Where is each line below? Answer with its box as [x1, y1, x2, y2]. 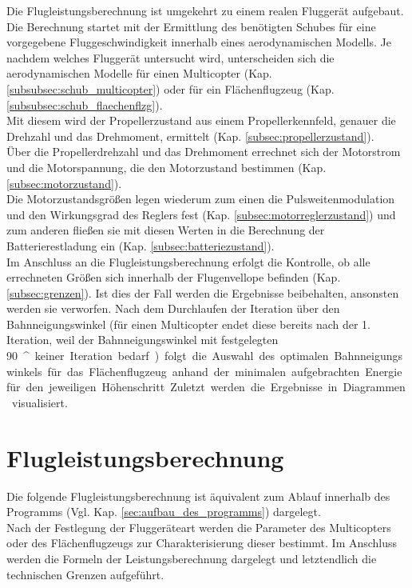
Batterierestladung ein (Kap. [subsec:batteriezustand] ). [6, 237, 275, 254]
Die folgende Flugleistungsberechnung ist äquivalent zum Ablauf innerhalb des [6, 487, 390, 504]
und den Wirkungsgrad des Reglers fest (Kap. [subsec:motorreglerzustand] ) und [6, 206, 396, 222]
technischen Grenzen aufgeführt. [6, 566, 164, 582]
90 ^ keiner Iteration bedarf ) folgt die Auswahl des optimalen [6, 347, 329, 364]
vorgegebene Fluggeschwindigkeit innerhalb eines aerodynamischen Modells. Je [6, 34, 391, 50]
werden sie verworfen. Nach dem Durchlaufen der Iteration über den [6, 300, 340, 317]
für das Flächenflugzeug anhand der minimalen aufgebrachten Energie [47, 362, 402, 379]
